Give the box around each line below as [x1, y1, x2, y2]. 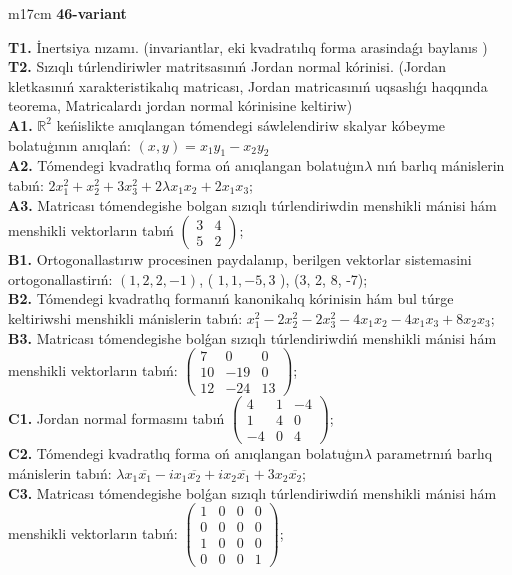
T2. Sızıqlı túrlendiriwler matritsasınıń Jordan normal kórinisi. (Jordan [8, 56, 447, 77]
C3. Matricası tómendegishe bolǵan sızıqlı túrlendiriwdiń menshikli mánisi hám [8, 482, 497, 503]
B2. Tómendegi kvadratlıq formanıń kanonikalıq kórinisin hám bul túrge [8, 288, 454, 309]
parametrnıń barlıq [376, 443, 493, 464]
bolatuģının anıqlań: [8, 134, 131, 155]
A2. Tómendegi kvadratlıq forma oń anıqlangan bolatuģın [8, 155, 365, 176]
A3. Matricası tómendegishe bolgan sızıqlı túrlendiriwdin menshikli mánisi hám [8, 194, 497, 215]
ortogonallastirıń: [8, 268, 113, 289]
